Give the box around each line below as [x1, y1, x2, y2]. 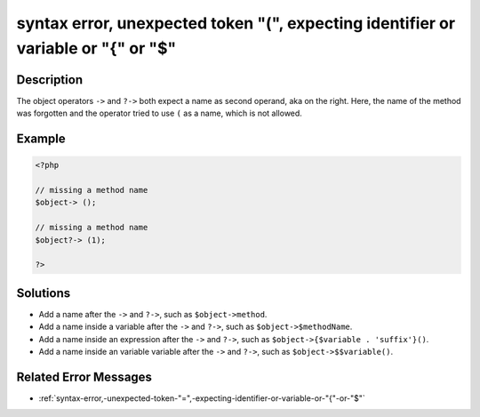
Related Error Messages [16, 369, 153, 384]
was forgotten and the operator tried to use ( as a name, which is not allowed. [16, 108, 302, 119]
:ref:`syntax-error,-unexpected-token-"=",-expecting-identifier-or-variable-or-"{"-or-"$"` [38, 392, 366, 404]
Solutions [16, 285, 71, 301]
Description [16, 72, 84, 87]
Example [16, 132, 66, 147]
